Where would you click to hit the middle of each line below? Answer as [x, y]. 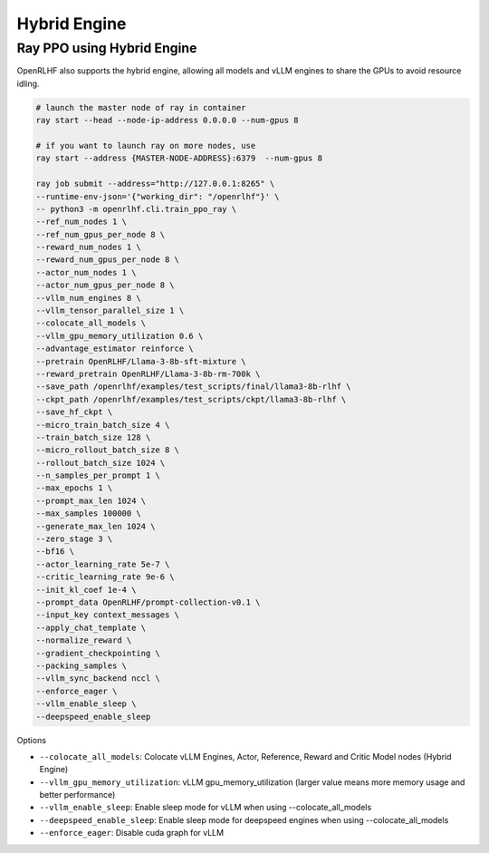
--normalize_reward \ [84, 640]
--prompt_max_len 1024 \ [91, 500]
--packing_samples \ [81, 665]
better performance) [77, 795]
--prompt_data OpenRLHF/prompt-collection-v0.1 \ [148, 602]
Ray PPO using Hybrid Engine [107, 48]
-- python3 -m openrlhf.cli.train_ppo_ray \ [136, 209]
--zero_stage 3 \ [74, 539]
